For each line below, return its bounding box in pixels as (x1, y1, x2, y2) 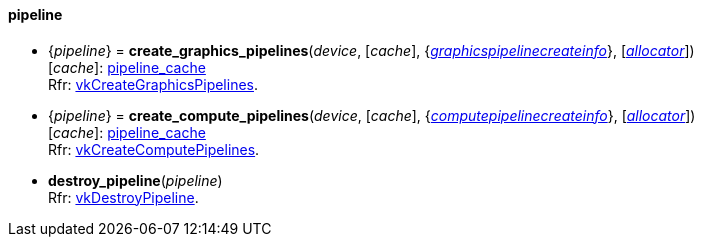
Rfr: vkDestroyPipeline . (48, 188, 199, 206)
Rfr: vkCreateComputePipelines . (48, 140, 260, 158)
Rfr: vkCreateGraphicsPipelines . (48, 75, 259, 93)
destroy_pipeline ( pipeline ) (48, 171, 223, 189)
